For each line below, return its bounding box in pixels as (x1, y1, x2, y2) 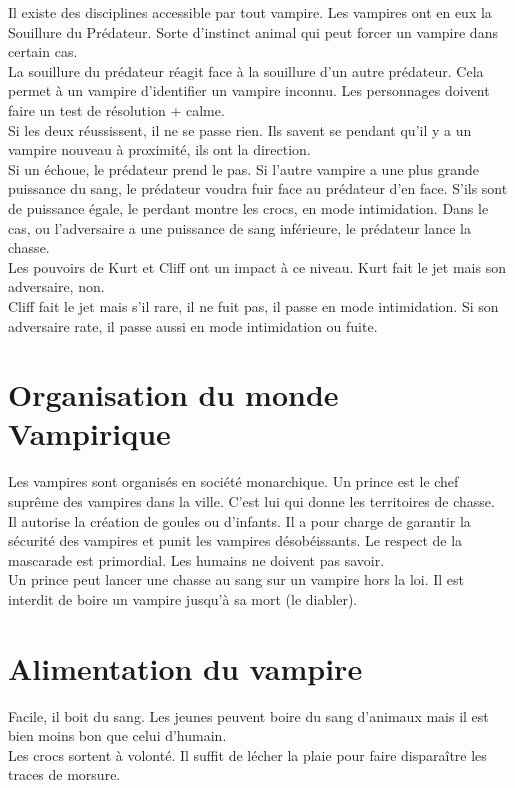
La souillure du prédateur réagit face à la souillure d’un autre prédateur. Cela (8, 60, 484, 81)
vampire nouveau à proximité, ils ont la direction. (8, 139, 311, 160)
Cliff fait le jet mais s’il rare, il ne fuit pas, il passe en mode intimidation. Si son (8, 295, 499, 316)
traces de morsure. (8, 764, 121, 785)
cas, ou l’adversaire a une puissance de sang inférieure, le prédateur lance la (8, 217, 471, 238)
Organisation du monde (8, 374, 339, 415)
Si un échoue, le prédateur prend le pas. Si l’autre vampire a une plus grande (8, 158, 479, 179)
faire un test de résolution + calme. (8, 99, 225, 120)
